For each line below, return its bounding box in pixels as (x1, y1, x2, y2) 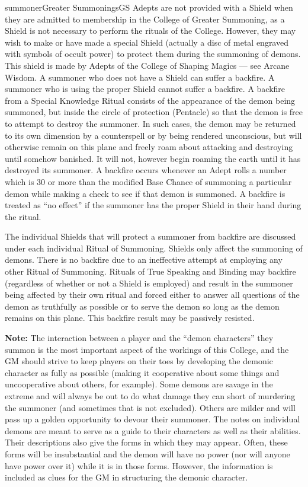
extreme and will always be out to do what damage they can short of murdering (5, 390, 296, 402)
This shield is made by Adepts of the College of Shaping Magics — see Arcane (5, 59, 290, 71)
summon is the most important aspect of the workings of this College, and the (5, 343, 289, 355)
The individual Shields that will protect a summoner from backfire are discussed (5, 230, 296, 243)
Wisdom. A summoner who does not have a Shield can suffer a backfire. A (5, 71, 275, 83)
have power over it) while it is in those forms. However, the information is (5, 459, 273, 472)
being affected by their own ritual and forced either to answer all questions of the (5, 288, 300, 301)
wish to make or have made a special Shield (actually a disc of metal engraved (5, 36, 288, 48)
